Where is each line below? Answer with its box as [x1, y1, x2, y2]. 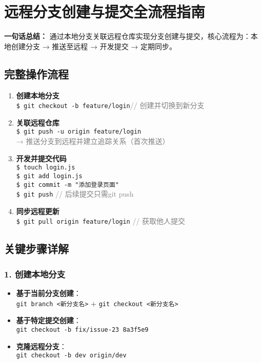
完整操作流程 [4, 66, 69, 81]
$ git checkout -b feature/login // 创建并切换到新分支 [16, 100, 205, 111]
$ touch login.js [16, 164, 75, 172]
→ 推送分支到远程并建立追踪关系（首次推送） [16, 136, 170, 146]
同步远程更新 [16, 205, 59, 216]
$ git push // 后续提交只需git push [16, 188, 134, 199]
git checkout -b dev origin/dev [16, 352, 127, 359]
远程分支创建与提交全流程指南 [4, 1, 206, 22]
